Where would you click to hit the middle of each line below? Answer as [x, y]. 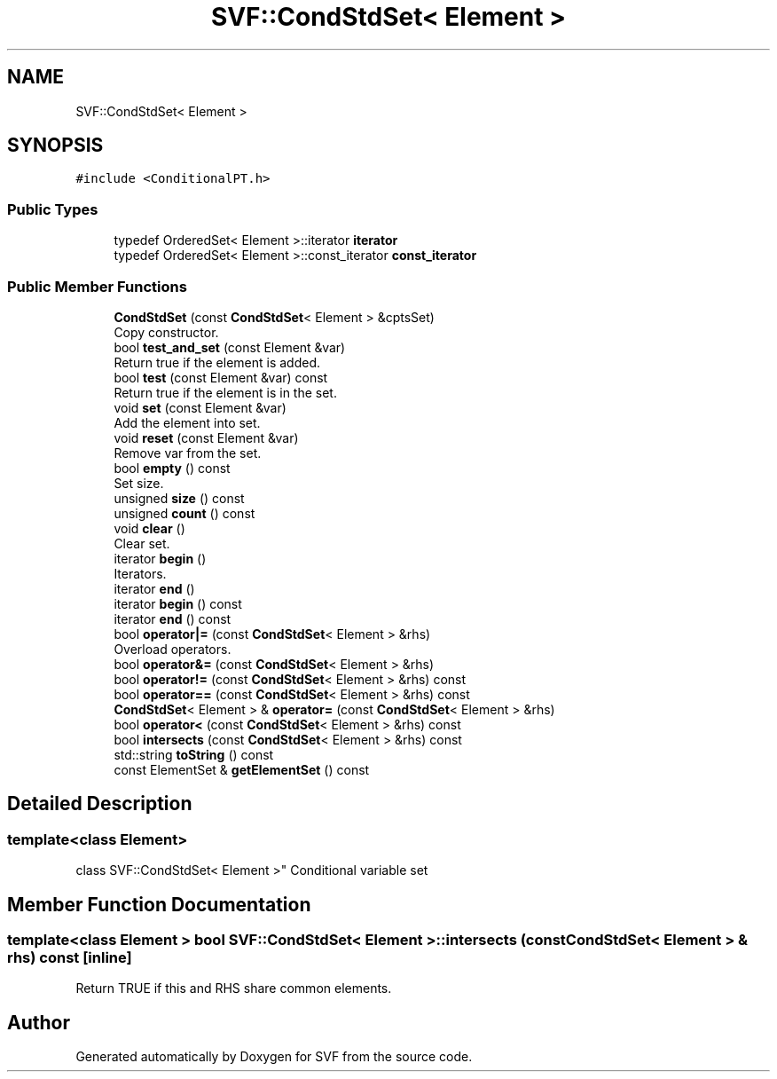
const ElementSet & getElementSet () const [242, 769]
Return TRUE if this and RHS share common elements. [234, 988]
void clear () [149, 528]
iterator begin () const [178, 603]
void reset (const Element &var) [206, 437]
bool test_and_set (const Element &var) [230, 347]
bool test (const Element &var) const [221, 377]
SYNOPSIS [55, 146]
